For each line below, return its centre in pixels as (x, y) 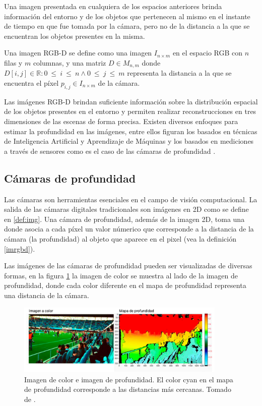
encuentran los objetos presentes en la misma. (75, 36)
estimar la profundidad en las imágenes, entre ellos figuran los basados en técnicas (131, 131)
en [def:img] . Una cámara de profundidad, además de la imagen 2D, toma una (124, 219)
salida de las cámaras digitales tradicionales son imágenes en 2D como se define (126, 209)
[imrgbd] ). (20, 248)
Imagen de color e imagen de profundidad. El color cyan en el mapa (129, 379)
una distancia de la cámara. (47, 295)
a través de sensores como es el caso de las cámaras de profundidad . (110, 151)
